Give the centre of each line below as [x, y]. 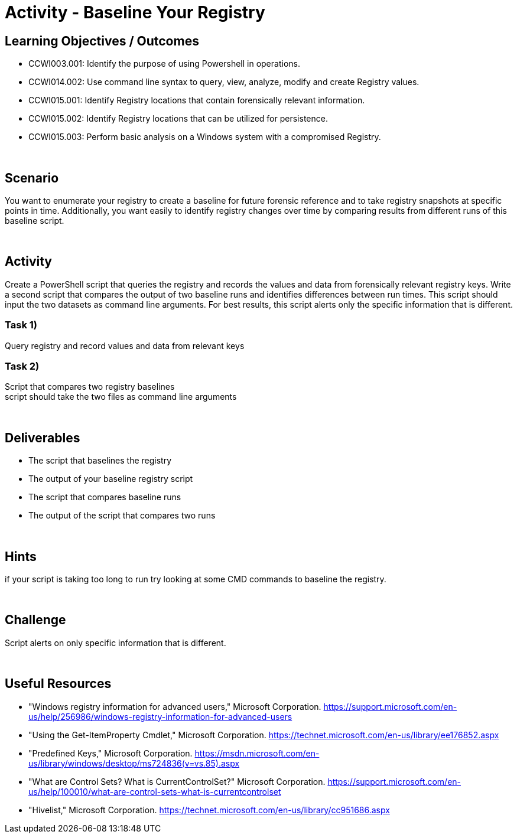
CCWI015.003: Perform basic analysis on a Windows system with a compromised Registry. [205, 137]
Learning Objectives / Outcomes [102, 41]
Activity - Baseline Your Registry [135, 12]
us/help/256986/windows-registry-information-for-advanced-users [160, 716]
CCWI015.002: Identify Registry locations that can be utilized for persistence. [178, 119]
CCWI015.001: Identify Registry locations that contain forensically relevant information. [197, 100]
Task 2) [22, 366]
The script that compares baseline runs [105, 497]
